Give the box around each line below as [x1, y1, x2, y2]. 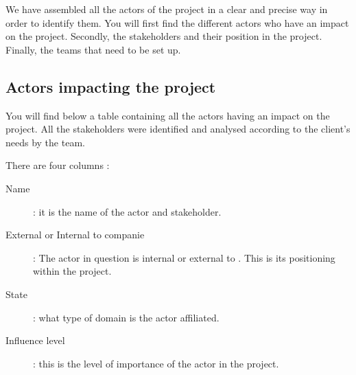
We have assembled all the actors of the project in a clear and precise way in [5, 2, 328, 16]
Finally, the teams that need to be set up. [5, 42, 181, 56]
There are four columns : [5, 158, 110, 172]
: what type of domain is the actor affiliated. [33, 310, 219, 324]
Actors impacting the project [5, 76, 216, 97]
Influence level [5, 333, 65, 348]
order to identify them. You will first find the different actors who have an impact [5, 15, 349, 30]
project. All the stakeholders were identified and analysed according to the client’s [5, 122, 351, 136]
